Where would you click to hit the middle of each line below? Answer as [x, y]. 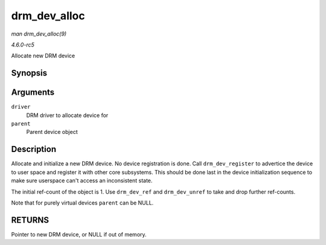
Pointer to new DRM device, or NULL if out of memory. [79, 234]
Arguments [33, 93]
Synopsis [29, 73]
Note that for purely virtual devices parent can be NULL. [82, 203]
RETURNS [30, 220]
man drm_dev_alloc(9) [39, 34]
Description [34, 149]
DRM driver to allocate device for [67, 115]
